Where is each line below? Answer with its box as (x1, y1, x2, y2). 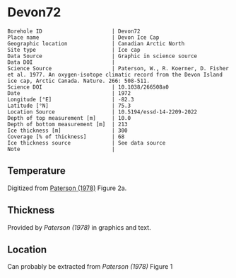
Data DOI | (7, 58, 115, 66)
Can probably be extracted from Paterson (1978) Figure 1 (7, 262, 173, 271)
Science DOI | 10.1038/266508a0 (7, 83, 170, 91)
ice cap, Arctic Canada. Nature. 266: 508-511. (7, 77, 151, 84)
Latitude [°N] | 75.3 (7, 102, 131, 109)
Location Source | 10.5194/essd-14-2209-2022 (7, 108, 198, 116)
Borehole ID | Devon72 (7, 28, 141, 35)
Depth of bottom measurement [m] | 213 (7, 121, 129, 128)
